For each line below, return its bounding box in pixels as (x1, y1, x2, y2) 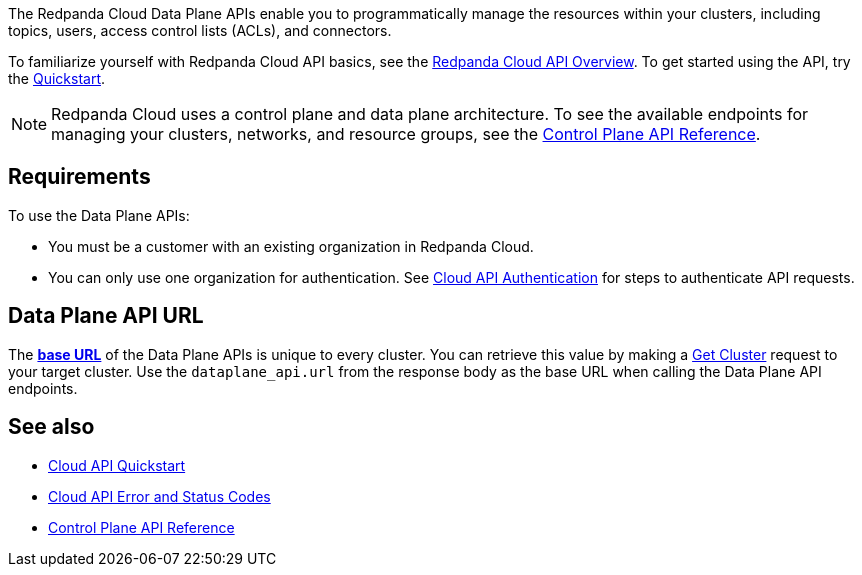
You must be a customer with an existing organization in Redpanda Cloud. (48, 237, 534, 255)
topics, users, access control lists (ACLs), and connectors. (8, 22, 392, 39)
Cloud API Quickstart (48, 456, 186, 474)
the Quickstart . (8, 70, 106, 87)
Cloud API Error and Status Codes (48, 487, 271, 505)
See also (8, 414, 95, 440)
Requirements (8, 164, 151, 190)
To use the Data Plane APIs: (8, 206, 190, 224)
